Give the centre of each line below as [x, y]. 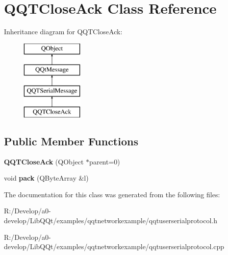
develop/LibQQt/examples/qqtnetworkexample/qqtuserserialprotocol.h [111, 220]
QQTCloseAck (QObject [44, 161]
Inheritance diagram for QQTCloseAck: [63, 32]
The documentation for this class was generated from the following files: [112, 194]
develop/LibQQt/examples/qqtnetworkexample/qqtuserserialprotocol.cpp [114, 246]
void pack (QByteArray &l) [46, 178]
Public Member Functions [71, 141]
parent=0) [105, 161]
